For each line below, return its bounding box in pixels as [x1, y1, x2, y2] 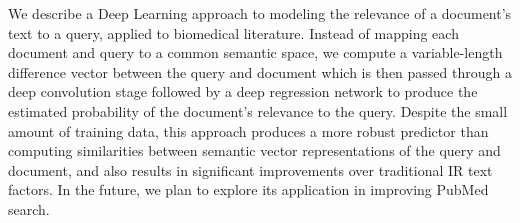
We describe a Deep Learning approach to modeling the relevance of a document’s [8, 3, 512, 23]
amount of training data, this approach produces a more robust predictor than [8, 120, 489, 141]
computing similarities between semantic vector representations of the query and [8, 140, 501, 161]
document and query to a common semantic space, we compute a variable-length [8, 42, 503, 63]
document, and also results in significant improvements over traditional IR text [8, 159, 493, 180]
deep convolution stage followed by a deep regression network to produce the [8, 81, 478, 102]
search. [8, 198, 50, 219]
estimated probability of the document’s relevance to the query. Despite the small [8, 100, 508, 121]
